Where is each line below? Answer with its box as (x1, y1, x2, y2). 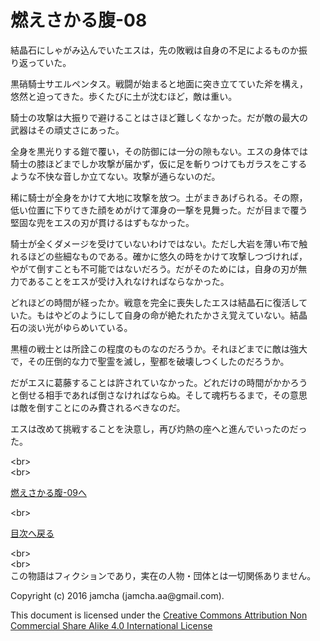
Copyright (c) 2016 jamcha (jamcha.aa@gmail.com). (10, 589, 225, 601)
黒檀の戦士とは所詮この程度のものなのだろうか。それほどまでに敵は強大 (10, 342, 308, 355)
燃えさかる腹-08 (10, 9, 148, 32)
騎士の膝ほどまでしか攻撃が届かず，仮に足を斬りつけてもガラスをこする (10, 157, 308, 170)
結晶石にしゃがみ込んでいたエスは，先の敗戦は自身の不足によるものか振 (10, 44, 308, 56)
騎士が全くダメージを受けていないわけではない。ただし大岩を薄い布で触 (10, 237, 308, 250)
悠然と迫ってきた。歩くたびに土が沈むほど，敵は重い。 (10, 90, 238, 102)
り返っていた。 (10, 56, 72, 68)
